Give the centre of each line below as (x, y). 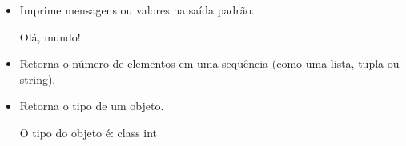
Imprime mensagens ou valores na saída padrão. (137, 10)
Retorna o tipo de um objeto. (92, 106)
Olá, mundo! (50, 36)
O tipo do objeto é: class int (88, 132)
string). (38, 79)
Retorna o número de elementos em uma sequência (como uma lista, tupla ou (209, 63)
